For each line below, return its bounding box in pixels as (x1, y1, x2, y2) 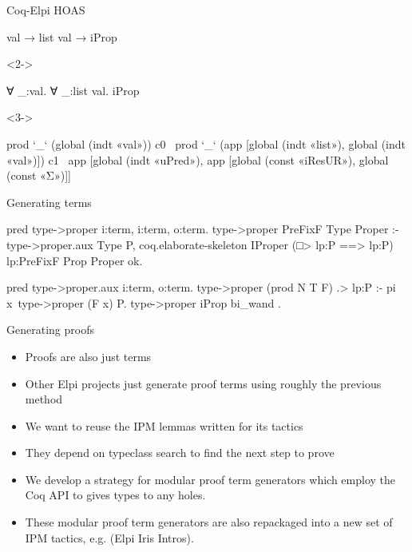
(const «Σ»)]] (6, 167, 71, 184)
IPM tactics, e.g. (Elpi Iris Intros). (25, 529, 194, 546)
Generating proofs (6, 321, 94, 338)
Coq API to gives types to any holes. (25, 486, 206, 503)
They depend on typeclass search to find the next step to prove (25, 444, 335, 461)
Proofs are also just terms (25, 347, 152, 364)
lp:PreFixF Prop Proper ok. (6, 252, 143, 268)
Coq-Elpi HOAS (6, 2, 85, 18)
